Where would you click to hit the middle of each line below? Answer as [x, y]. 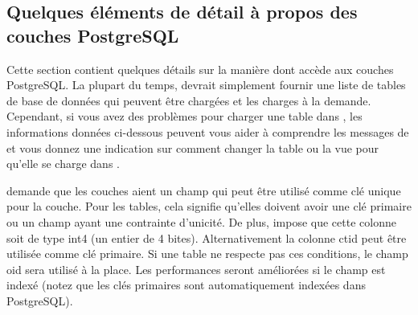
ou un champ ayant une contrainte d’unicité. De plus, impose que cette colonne [201, 221]
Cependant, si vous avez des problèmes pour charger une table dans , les [184, 116]
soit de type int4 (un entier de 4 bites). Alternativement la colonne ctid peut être [207, 237]
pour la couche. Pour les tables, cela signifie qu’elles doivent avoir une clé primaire [209, 206]
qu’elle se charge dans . [63, 164]
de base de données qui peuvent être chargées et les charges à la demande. [189, 100]
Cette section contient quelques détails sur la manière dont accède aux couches [200, 69]
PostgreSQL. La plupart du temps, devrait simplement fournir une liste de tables [206, 85]
